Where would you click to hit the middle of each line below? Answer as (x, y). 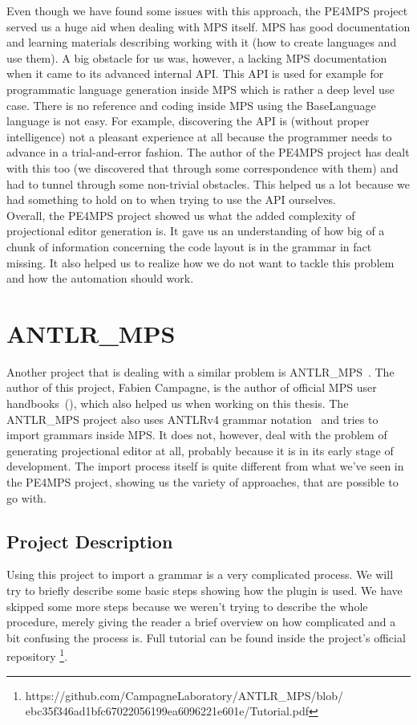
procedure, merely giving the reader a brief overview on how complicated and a (201, 622)
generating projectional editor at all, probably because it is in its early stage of (200, 450)
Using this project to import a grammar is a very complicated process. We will (200, 574)
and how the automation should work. (100, 278)
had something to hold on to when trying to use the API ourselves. (171, 200)
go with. (26, 497)
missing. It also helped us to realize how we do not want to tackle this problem (200, 262)
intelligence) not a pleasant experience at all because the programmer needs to (199, 136)
